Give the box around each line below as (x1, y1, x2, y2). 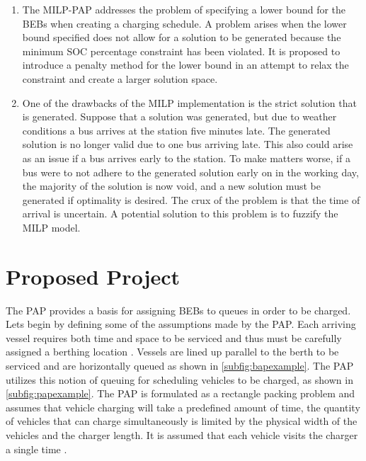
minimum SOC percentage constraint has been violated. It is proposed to (22, 43, 341, 58)
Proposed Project (6, 261, 181, 290)
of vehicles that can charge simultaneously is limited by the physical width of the (6, 414, 358, 428)
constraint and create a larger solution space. (22, 71, 218, 86)
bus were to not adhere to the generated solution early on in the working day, (22, 164, 359, 179)
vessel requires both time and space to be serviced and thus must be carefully (6, 330, 342, 345)
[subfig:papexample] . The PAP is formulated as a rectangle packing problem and (6, 386, 355, 401)
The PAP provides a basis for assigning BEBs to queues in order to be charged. (6, 302, 351, 317)
